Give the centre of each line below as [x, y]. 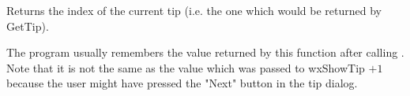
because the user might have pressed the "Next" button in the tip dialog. [182, 83]
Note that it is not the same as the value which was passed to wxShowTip [186, 67]
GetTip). [28, 26]
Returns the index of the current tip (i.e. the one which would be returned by [194, 10]
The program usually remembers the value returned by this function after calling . [205, 52]
